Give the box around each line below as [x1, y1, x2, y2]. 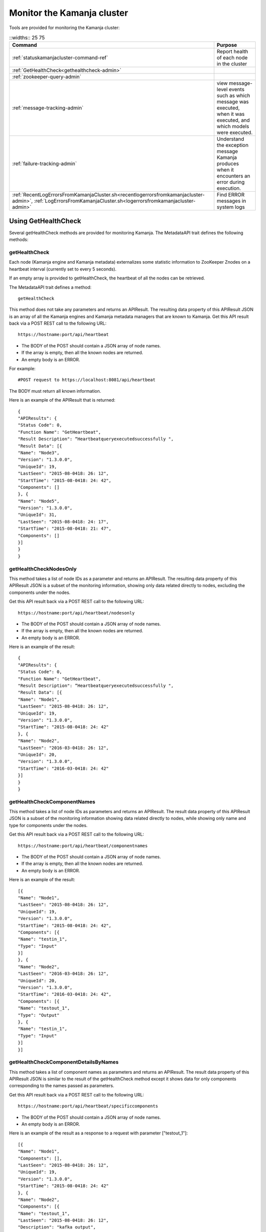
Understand [217, 136, 244, 142]
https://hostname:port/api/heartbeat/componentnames [18, 843, 148, 849]
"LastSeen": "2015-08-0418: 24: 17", [18, 519, 109, 524]
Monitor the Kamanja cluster [9, 7, 128, 18]
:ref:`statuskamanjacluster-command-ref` [12, 54, 108, 61]
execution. [217, 185, 241, 192]
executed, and [217, 117, 250, 124]
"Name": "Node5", [18, 498, 60, 504]
